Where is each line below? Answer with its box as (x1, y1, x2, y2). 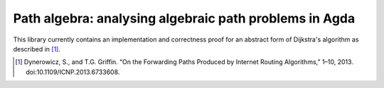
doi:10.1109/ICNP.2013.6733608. (26, 68, 120, 76)
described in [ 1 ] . (13, 44, 60, 53)
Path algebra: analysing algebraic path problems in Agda (13, 11, 356, 26)
